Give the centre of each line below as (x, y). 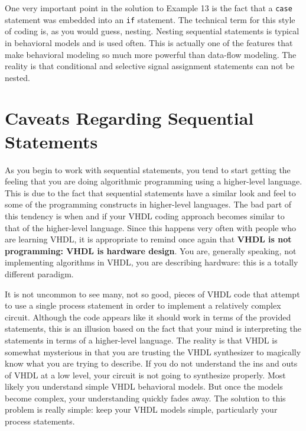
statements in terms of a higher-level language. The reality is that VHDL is (141, 340)
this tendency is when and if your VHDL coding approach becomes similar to (145, 215)
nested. (17, 77)
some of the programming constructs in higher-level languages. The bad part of (148, 204)
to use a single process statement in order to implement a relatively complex (143, 305)
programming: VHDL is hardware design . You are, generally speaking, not (151, 250)
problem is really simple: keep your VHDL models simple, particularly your (141, 409)
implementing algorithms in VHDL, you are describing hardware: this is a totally (152, 262)
